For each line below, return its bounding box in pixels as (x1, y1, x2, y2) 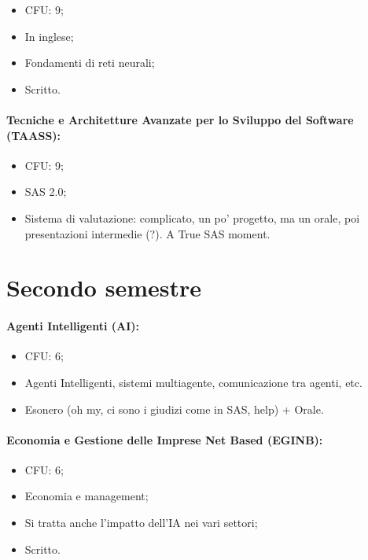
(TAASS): (6, 127, 61, 143)
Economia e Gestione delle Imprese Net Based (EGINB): (6, 431, 323, 448)
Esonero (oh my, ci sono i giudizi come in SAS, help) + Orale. (24, 400, 324, 417)
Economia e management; (24, 488, 149, 504)
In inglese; (24, 28, 74, 44)
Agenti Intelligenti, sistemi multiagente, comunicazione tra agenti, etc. (24, 374, 362, 390)
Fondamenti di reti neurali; (24, 54, 155, 71)
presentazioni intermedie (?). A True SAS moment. (24, 225, 270, 241)
